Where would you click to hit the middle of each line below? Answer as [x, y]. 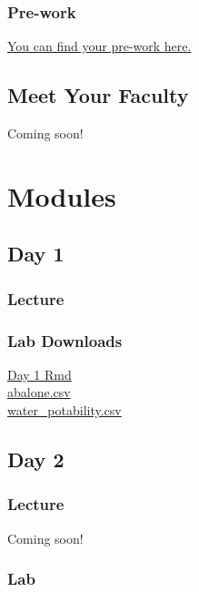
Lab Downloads [65, 340]
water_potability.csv [65, 410]
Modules [62, 195]
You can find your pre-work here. [99, 46]
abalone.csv [39, 392]
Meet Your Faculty [98, 95]
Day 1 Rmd [40, 374]
